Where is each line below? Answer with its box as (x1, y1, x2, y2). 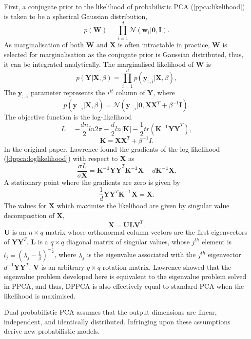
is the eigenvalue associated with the (87, 249, 196, 259)
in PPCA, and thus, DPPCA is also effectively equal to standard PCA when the (4, 280, 244, 291)
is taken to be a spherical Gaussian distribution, (4, 11, 148, 21)
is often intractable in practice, (118, 40, 210, 50)
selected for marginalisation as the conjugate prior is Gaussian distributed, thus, (4, 49, 244, 59)
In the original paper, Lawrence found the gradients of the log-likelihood (4, 143, 220, 154)
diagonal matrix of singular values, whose (66, 236, 190, 246)
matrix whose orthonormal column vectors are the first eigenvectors (45, 227, 248, 237)
